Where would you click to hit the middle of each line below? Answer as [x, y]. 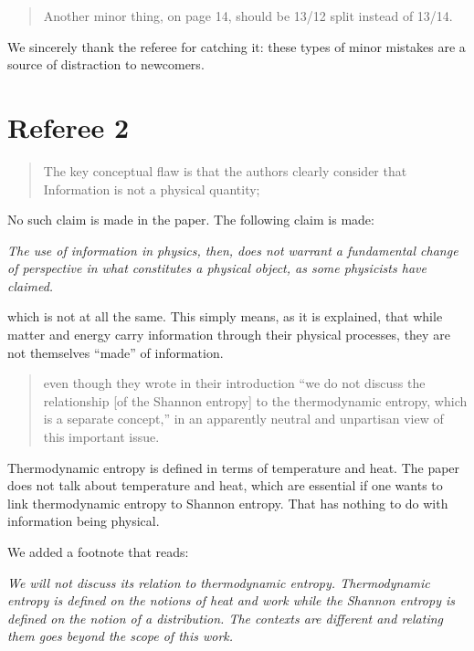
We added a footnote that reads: [98, 551]
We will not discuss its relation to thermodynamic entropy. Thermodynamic [219, 582]
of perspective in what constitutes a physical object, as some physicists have [217, 268]
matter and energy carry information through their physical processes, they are [229, 335]
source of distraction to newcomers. [106, 64]
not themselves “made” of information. [116, 352]
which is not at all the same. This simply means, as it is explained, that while [225, 316]
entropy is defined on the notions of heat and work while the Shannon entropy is [231, 600]
